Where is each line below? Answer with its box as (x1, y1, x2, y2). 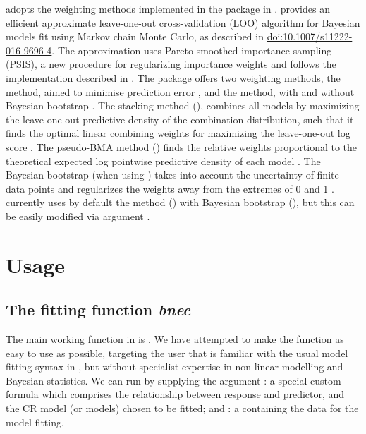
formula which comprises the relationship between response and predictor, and (6, 387, 345, 402)
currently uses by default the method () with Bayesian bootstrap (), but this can (6, 195, 355, 210)
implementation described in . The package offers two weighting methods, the (6, 70, 341, 85)
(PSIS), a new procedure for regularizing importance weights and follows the (6, 56, 336, 71)
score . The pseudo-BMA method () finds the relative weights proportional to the (6, 139, 358, 154)
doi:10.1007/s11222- (267, 29, 353, 44)
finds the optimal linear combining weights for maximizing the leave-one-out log (6, 126, 350, 140)
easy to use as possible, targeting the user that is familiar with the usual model (6, 345, 348, 360)
